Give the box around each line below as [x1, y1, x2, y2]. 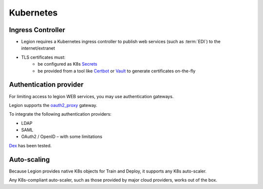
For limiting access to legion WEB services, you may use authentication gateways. [9, 93, 174, 99]
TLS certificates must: [21, 54, 66, 60]
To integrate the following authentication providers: [9, 111, 112, 117]
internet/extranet [21, 45, 56, 51]
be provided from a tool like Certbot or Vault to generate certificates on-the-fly [38, 68, 196, 74]
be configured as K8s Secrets [38, 61, 97, 67]
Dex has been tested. [9, 142, 52, 148]
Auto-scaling [9, 155, 50, 164]
